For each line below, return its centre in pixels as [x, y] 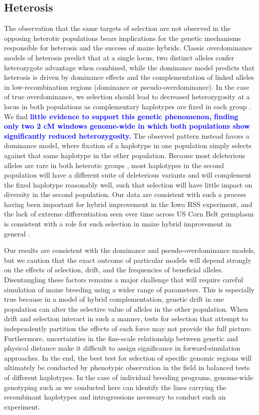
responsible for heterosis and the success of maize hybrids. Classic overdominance [128, 48]
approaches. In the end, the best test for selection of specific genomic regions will [128, 357]
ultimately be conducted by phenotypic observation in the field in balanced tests [127, 367]
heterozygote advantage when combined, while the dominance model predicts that [129, 67]
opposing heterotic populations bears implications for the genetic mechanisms [123, 38]
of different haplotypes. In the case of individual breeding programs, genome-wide [129, 377]
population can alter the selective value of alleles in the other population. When [126, 309]
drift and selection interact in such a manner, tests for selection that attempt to [126, 318]
